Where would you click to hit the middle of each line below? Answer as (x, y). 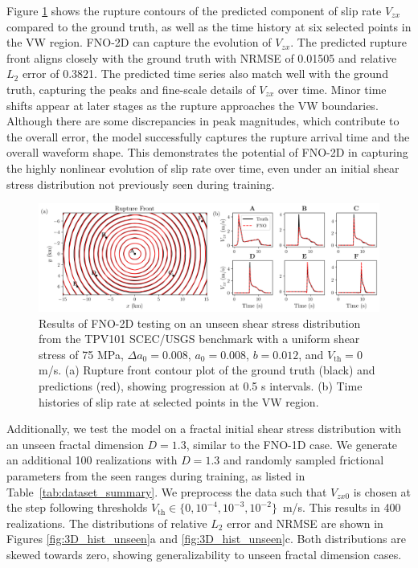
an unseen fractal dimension (75, 444)
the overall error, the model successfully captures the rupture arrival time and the (208, 136)
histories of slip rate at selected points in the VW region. (179, 401)
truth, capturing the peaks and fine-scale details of (131, 89)
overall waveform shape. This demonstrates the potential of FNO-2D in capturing (207, 152)
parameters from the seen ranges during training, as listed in (156, 476)
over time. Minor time (332, 89)
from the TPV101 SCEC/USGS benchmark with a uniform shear (199, 339)
